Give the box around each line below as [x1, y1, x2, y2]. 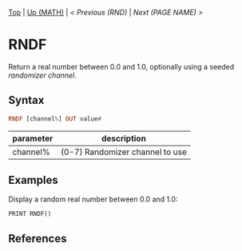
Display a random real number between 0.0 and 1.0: [8, 194, 178, 204]
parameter [12, 133, 54, 144]
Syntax [8, 94, 45, 107]
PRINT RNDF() [8, 210, 52, 218]
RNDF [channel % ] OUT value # [8, 114, 102, 123]
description [101, 133, 146, 144]
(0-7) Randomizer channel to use [61, 146, 188, 157]
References [8, 232, 67, 245]
